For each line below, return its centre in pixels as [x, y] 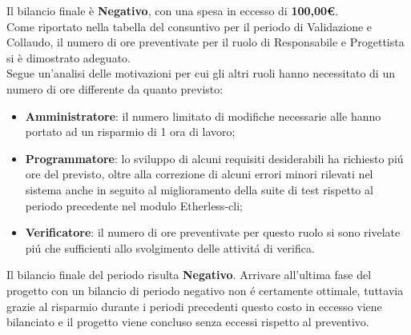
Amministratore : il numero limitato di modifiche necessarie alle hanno [203, 116]
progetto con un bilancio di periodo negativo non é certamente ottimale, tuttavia [205, 290]
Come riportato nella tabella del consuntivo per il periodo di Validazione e [189, 26]
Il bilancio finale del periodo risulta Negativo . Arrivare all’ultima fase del [189, 275]
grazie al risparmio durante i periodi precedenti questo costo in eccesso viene [194, 306]
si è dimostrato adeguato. [68, 57]
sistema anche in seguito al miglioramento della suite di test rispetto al [199, 189]
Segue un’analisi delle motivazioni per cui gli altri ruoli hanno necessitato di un [201, 73]
